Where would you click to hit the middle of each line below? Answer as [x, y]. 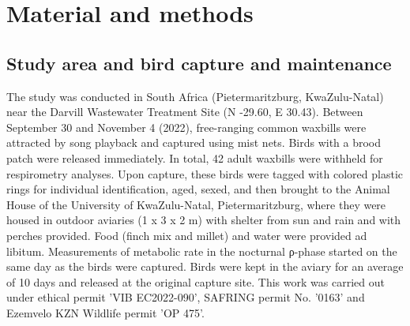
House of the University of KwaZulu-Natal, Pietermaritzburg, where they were [196, 204]
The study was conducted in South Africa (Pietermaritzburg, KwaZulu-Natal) [195, 96]
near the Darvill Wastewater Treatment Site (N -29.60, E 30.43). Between [185, 112]
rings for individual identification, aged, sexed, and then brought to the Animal [198, 189]
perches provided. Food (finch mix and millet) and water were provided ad [187, 235]
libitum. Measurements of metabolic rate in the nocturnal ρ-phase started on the [202, 251]
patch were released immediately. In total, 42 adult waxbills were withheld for [195, 157]
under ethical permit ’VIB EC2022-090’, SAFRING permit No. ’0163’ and [186, 297]
